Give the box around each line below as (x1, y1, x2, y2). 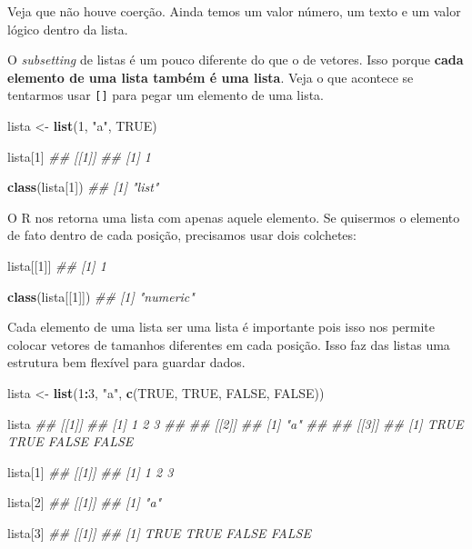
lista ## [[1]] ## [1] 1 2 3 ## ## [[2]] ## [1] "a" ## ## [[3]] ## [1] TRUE (7, 414, 464, 433)
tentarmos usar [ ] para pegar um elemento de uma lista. (7, 85, 324, 105)
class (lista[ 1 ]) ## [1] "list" (7, 177, 159, 196)
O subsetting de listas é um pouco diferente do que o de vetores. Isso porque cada (7, 50, 464, 69)
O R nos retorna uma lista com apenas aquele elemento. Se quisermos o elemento (7, 207, 460, 226)
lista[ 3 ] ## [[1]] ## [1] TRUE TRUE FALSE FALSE (7, 523, 311, 542)
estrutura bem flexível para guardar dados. (7, 353, 246, 372)
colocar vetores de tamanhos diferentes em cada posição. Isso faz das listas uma (7, 334, 450, 354)
